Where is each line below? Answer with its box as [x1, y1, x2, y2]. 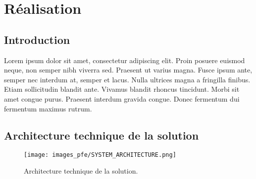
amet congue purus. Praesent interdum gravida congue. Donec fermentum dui [4, 93, 240, 104]
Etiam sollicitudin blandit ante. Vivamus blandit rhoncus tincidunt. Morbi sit [4, 84, 240, 94]
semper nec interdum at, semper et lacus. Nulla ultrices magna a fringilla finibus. [4, 74, 251, 84]
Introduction [4, 32, 70, 47]
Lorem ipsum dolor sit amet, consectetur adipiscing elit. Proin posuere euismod [4, 55, 245, 65]
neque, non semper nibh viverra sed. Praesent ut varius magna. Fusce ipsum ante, [4, 65, 253, 75]
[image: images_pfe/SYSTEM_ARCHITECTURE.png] [24, 151, 176, 159]
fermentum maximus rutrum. [4, 103, 92, 113]
